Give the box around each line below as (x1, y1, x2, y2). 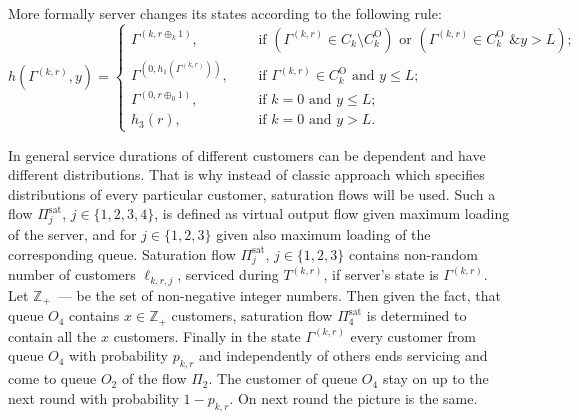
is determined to (366, 305, 467, 326)
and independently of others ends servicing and (199, 345, 488, 366)
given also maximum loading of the (216, 224, 431, 245)
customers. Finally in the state (113, 325, 301, 346)
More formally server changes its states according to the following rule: (8, 3, 442, 23)
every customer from (350, 325, 476, 346)
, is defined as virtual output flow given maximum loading (154, 203, 510, 224)
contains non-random (348, 243, 478, 264)
